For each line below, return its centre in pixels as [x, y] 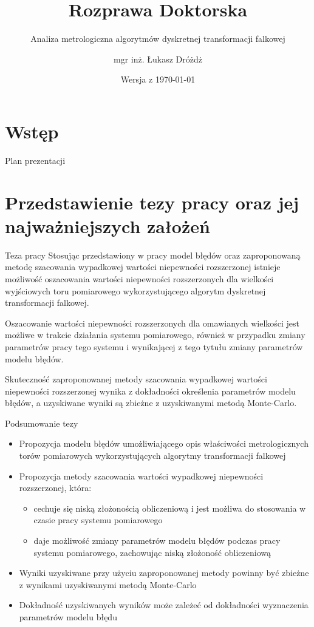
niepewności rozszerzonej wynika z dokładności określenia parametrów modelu [150, 391]
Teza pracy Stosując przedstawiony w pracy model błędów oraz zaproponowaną [153, 255]
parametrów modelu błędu [68, 617]
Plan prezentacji [35, 160]
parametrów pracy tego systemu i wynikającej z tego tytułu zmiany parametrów [154, 346]
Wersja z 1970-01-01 [158, 79]
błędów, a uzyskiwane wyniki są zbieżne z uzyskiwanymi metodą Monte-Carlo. [151, 403]
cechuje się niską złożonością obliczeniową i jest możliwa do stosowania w [170, 508]
